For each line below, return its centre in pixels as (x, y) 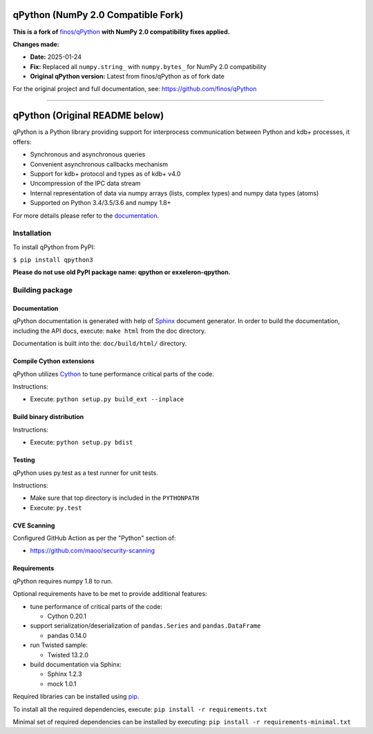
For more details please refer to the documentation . (86, 215)
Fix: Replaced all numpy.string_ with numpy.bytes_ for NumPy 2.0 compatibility (148, 66)
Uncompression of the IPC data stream (85, 184)
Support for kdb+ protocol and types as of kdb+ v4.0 (105, 173)
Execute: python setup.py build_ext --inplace (107, 399)
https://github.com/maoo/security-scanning (93, 551)
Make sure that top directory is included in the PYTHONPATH (115, 498)
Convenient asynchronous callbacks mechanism (99, 164)
